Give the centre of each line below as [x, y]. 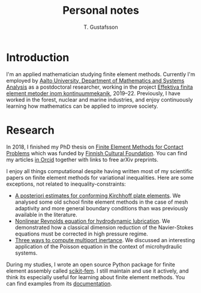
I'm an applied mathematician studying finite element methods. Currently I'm [101, 74]
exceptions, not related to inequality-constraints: [66, 184]
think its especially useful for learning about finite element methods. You [96, 277]
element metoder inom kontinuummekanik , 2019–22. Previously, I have [93, 93]
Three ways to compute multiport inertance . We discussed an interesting [105, 240]
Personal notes [101, 10]
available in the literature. [46, 215]
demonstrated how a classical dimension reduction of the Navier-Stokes [104, 227]
